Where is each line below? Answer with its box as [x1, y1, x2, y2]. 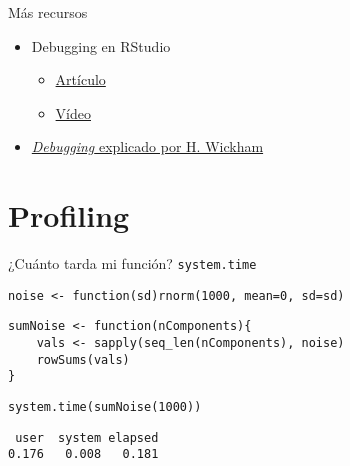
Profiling [8, 195, 130, 236]
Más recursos [8, 2, 88, 22]
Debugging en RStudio [31, 35, 171, 56]
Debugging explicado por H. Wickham [31, 136, 264, 157]
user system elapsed [15, 430, 159, 445]
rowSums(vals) [36, 352, 130, 367]
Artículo [55, 69, 106, 90]
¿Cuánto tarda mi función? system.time [8, 253, 257, 274]
